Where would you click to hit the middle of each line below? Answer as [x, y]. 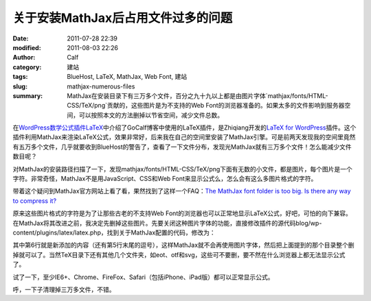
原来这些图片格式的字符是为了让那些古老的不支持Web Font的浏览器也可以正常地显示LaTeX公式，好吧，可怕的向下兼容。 [182, 213]
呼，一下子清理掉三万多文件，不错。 [64, 289]
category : [27, 67]
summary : [28, 95]
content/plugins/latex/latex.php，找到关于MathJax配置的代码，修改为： [114, 232]
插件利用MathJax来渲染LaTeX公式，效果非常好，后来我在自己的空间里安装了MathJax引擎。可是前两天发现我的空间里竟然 [184, 137]
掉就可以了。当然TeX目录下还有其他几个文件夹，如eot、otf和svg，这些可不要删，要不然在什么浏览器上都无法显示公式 [179, 254]
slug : [20, 86]
